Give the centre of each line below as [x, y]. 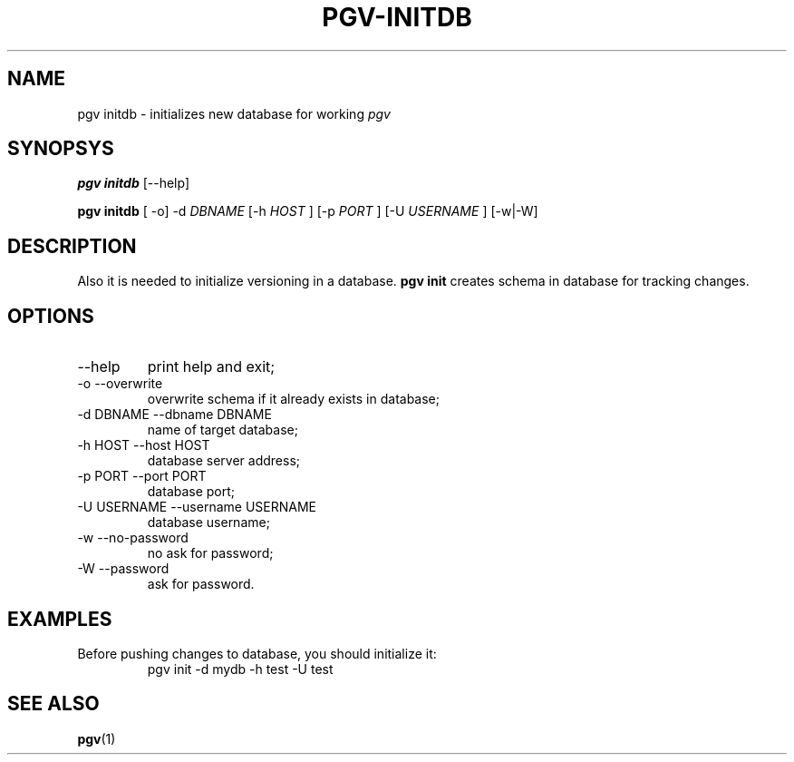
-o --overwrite [120, 384]
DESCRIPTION [72, 246]
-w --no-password [133, 538]
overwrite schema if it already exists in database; [293, 399]
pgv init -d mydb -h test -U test [240, 669]
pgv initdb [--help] [134, 183]
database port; [191, 492]
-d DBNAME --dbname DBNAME [174, 415]
